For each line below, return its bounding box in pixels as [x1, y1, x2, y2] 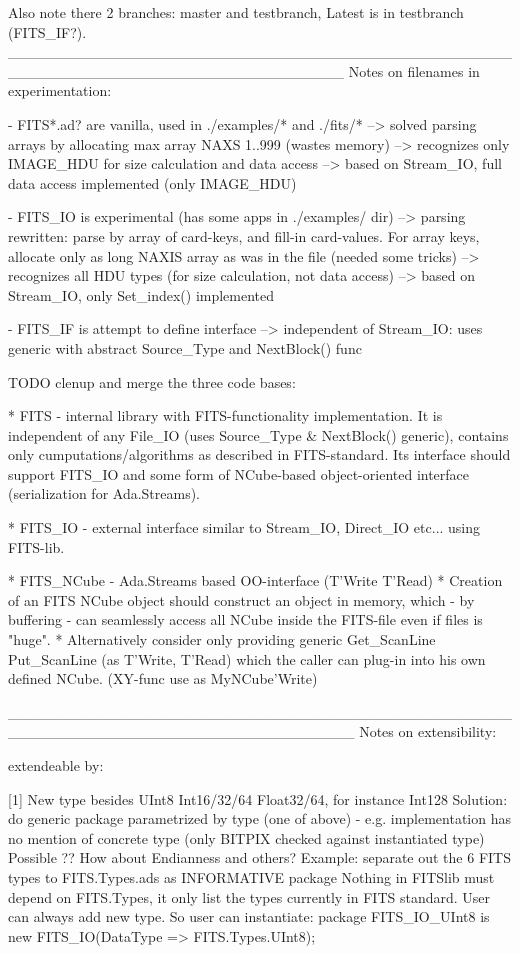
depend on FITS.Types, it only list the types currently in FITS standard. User [8, 886, 491, 907]
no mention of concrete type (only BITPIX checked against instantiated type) [8, 827, 485, 848]
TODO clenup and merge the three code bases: [8, 371, 296, 392]
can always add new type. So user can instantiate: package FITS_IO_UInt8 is [8, 906, 490, 927]
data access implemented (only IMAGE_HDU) [8, 172, 297, 193]
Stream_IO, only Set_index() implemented [8, 284, 275, 305]
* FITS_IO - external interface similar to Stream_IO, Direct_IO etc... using [8, 517, 481, 538]
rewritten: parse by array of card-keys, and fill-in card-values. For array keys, [8, 225, 480, 246]
